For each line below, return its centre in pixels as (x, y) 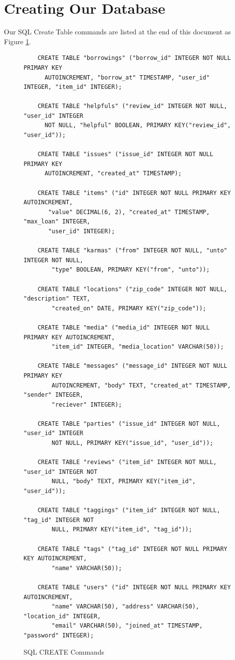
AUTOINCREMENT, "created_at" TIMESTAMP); (113, 174)
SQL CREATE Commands (64, 651)
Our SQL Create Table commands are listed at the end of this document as (117, 32)
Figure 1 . (18, 41)
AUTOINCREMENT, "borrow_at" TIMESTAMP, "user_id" (127, 77)
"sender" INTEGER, (53, 395)
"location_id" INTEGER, (62, 616)
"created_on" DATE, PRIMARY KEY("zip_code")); (129, 308)
